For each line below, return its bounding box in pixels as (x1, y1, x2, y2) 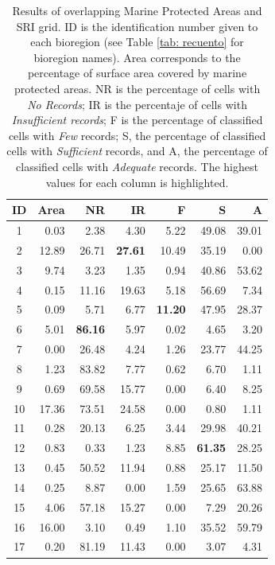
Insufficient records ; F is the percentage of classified (11, 111, 263, 128)
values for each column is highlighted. (45, 173, 229, 190)
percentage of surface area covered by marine (27, 64, 247, 81)
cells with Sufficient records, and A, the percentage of (6, 142, 268, 159)
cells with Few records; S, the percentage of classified (8, 127, 266, 143)
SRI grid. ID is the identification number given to (16, 18, 258, 34)
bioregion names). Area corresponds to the (33, 49, 241, 65)
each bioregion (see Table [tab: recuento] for (30, 33, 244, 50)
